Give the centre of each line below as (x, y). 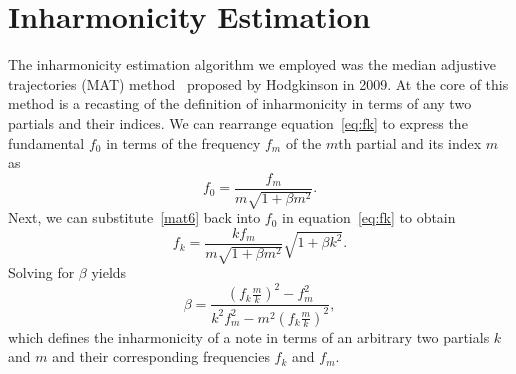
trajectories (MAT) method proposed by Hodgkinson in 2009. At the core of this (258, 83)
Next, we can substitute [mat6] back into (134, 217)
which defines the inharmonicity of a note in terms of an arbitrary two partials (249, 336)
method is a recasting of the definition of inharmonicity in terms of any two (240, 103)
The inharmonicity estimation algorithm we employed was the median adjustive (252, 64)
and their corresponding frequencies (161, 356)
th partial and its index (410, 142)
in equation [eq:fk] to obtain (369, 217)
